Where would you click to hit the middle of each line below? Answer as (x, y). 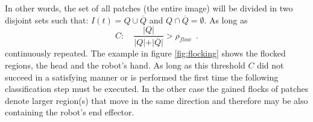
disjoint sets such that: (47, 20)
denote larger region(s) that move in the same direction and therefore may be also (156, 100)
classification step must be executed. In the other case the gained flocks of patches (157, 89)
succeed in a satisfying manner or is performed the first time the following (142, 77)
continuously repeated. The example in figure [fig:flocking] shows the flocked (145, 53)
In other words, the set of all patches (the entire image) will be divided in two (149, 8)
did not (270, 65)
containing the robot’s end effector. (70, 112)
